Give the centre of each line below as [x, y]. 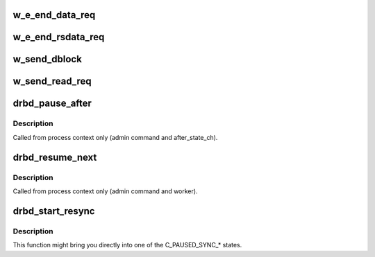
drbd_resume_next [55, 157]
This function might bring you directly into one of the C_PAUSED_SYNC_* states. [127, 245]
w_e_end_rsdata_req [59, 37]
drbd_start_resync [54, 211]
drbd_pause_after [52, 104]
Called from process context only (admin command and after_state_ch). [115, 137]
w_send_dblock [48, 59]
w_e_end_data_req [54, 15]
